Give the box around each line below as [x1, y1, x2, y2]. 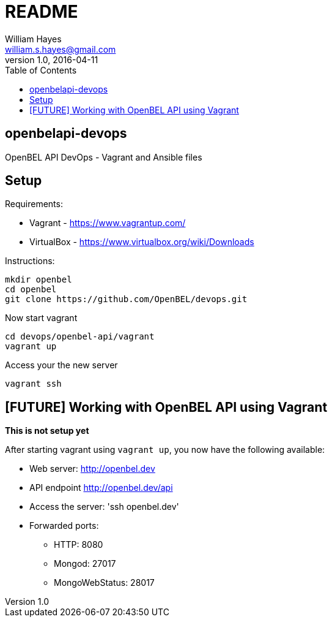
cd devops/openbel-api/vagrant [5, 332, 155, 342]
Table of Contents [5, 64, 77, 75]
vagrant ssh [5, 379, 62, 389]
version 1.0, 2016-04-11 [5, 54, 98, 65]
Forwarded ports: [29, 520, 99, 531]
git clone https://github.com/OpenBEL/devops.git [5, 294, 248, 305]
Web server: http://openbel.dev [29, 463, 155, 474]
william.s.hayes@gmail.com [5, 44, 116, 55]
